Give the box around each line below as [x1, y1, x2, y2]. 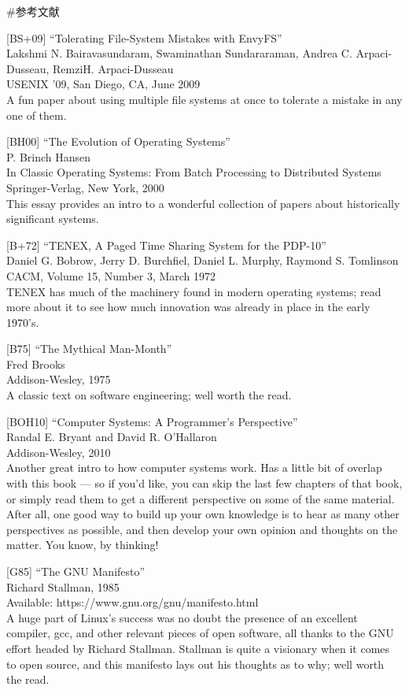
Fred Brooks [6, 355, 65, 372]
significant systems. [6, 210, 99, 227]
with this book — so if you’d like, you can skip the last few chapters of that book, [6, 475, 403, 492]
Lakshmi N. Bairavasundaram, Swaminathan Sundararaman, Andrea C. [6, 45, 352, 61]
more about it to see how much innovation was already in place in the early [6, 299, 370, 315]
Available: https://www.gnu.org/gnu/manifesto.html [6, 594, 259, 610]
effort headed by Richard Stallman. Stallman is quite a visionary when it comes [6, 640, 390, 656]
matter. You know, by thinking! [6, 536, 159, 553]
